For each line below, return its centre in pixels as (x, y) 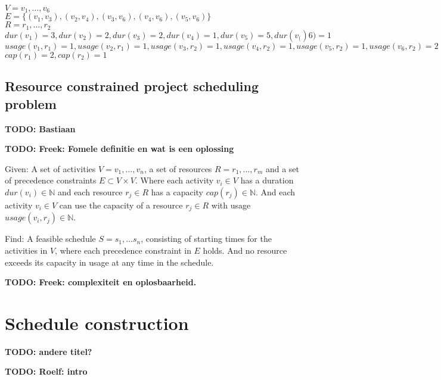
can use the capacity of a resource (121, 205)
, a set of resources (178, 168)
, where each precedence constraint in (123, 250)
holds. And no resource (245, 250)
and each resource (90, 191)
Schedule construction (97, 323)
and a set (282, 168)
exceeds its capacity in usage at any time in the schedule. (109, 262)
